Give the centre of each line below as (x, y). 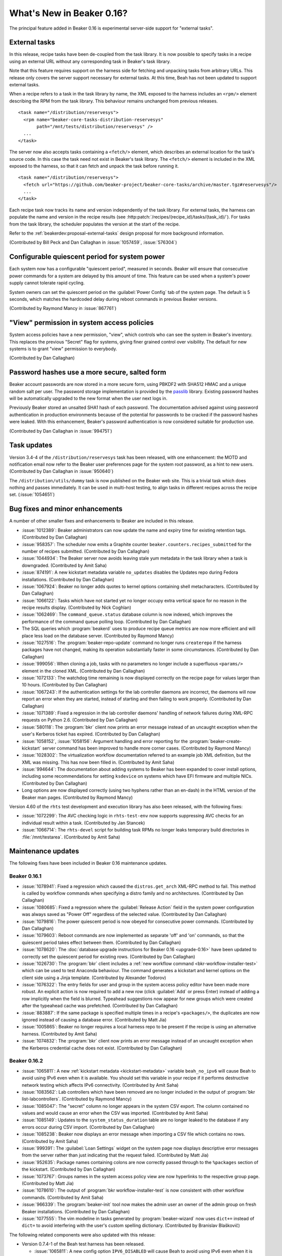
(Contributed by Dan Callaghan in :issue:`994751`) (61, 431)
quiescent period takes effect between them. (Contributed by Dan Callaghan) (101, 943)
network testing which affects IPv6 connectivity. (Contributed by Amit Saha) (100, 1085)
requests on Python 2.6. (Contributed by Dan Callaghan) (80, 720)
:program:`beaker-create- (215, 741)
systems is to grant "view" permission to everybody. (63, 349)
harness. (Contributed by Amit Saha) (60, 1034)
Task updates (31, 445)
